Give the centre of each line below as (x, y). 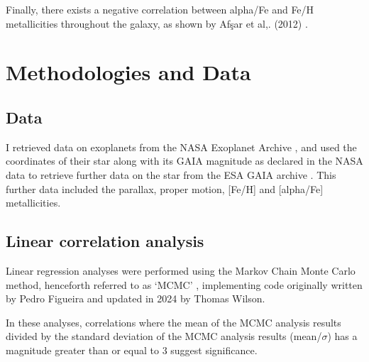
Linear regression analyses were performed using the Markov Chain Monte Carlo (181, 270)
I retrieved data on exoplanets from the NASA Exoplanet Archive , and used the (181, 147)
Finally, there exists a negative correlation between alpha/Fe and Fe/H (160, 9)
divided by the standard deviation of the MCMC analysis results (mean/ (164, 336)
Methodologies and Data (128, 72)
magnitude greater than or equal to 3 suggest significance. (132, 350)
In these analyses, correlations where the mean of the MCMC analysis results (174, 322)
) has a (342, 336)
